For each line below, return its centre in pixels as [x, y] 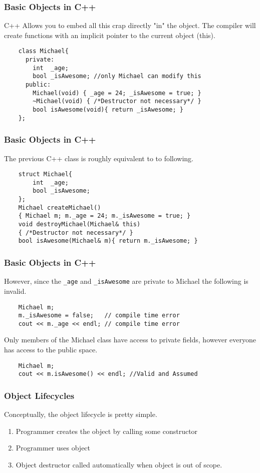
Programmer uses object [53, 448]
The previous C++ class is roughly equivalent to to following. [99, 158]
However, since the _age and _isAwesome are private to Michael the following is [126, 281]
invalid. [15, 291]
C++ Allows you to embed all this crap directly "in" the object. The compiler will [130, 25]
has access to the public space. [51, 350]
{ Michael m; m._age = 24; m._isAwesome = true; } [104, 216]
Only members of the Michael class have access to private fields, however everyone [130, 340]
